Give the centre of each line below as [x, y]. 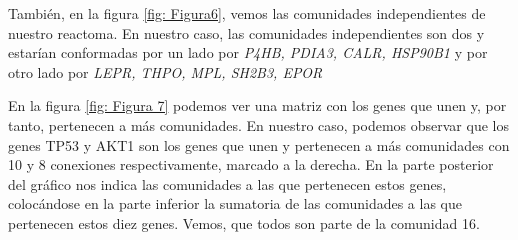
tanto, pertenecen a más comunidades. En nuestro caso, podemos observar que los [258, 124]
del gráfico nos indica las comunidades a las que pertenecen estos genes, [227, 183]
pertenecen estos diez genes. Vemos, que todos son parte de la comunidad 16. [244, 222]
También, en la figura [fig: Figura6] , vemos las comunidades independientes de [247, 13]
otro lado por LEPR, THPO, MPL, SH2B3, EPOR [165, 71]
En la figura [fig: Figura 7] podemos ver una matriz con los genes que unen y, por [257, 105]
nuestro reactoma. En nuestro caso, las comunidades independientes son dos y [246, 32]
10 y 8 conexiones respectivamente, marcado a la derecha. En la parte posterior [251, 164]
